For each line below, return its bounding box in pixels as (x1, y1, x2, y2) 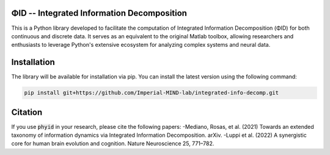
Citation (11, 107, 43, 117)
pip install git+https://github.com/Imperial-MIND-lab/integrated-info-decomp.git (24, 89, 279, 97)
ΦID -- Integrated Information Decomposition (11, 8, 188, 18)
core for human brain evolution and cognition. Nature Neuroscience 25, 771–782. (11, 140, 215, 147)
